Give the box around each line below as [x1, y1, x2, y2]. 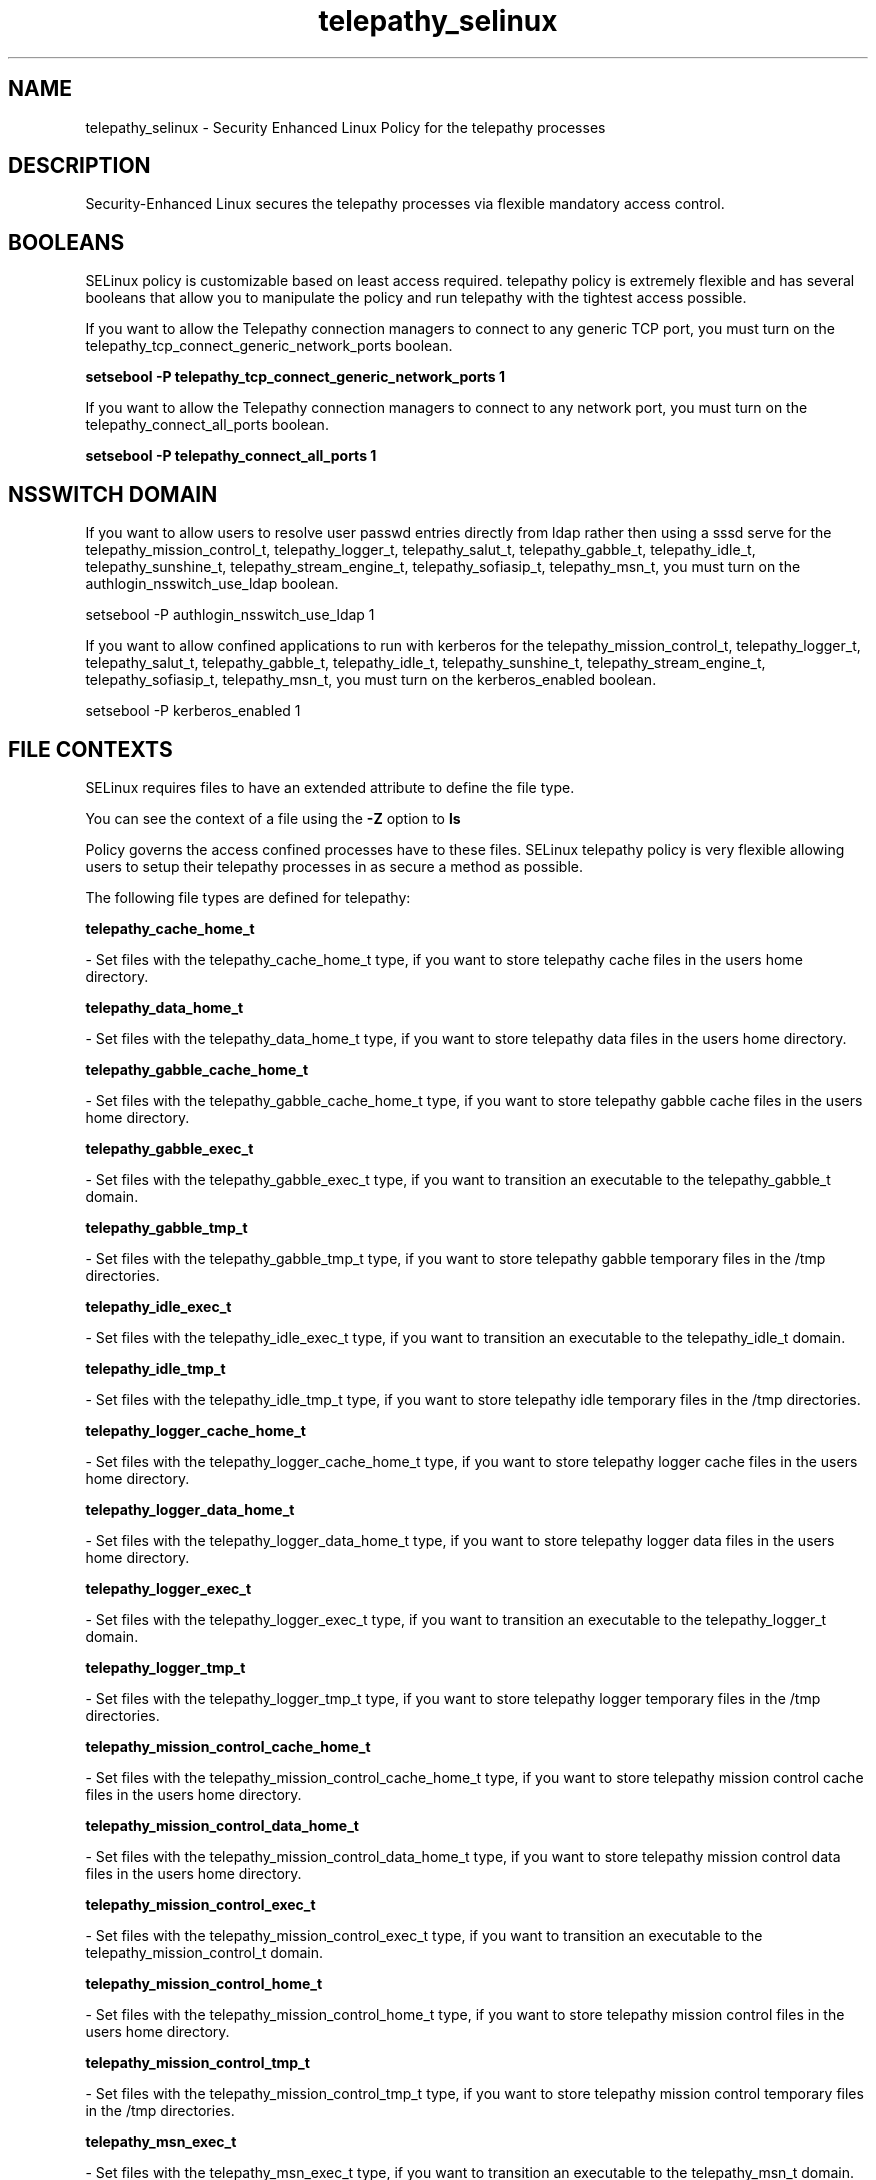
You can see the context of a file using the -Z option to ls [85, 809, 461, 827]
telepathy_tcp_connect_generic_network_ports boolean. [85, 337, 453, 355]
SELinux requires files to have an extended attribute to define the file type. [85, 778, 575, 796]
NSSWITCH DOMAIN [8, 481, 218, 507]
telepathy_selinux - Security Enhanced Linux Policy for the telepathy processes [85, 118, 606, 136]
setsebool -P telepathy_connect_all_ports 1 [85, 447, 377, 465]
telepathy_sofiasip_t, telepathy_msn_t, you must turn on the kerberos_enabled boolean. [85, 671, 657, 689]
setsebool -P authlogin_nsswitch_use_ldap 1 [85, 606, 375, 624]
